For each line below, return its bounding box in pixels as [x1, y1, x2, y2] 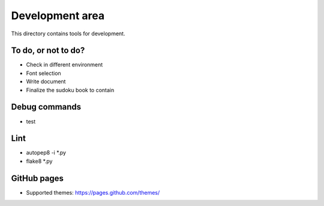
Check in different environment [26, 61, 103, 68]
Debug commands [11, 102, 82, 112]
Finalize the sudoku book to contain [26, 86, 115, 93]
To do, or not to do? [11, 46, 85, 56]
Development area [11, 9, 105, 22]
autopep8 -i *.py [26, 149, 66, 156]
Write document [26, 78, 66, 85]
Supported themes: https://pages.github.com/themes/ [26, 189, 160, 196]
